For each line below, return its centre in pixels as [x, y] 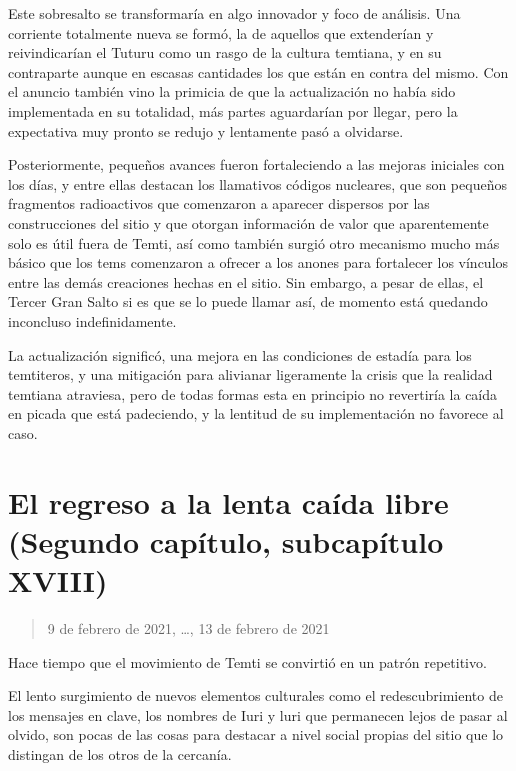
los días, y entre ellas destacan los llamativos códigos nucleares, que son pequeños [257, 183]
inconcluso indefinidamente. [92, 320]
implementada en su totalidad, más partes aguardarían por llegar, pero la [233, 110]
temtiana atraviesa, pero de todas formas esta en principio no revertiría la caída [253, 393]
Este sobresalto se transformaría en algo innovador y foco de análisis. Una [234, 13]
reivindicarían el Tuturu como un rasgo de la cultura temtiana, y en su [225, 52]
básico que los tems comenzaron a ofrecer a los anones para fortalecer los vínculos [258, 262]
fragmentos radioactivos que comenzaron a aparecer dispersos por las [219, 203]
